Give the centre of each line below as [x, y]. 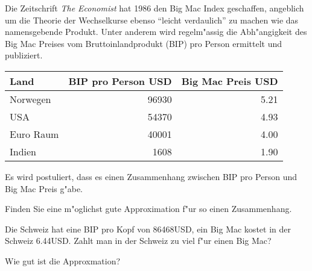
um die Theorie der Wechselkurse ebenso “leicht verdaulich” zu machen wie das [152, 20]
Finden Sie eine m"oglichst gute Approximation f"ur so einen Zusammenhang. [148, 209]
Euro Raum [34, 134]
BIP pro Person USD [120, 81]
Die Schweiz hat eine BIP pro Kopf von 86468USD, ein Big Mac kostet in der [148, 229]
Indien [23, 151]
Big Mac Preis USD [230, 81]
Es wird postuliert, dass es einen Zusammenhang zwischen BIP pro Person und [151, 176]
